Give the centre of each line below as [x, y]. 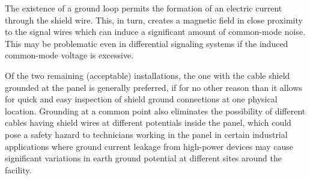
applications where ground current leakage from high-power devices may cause [149, 146]
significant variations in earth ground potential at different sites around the [143, 158]
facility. [18, 169]
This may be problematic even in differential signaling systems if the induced [147, 43]
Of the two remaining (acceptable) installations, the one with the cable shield [147, 75]
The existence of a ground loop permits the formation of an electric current [144, 8]
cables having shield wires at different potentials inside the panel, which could [148, 123]
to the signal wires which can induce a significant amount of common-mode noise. [155, 32]
